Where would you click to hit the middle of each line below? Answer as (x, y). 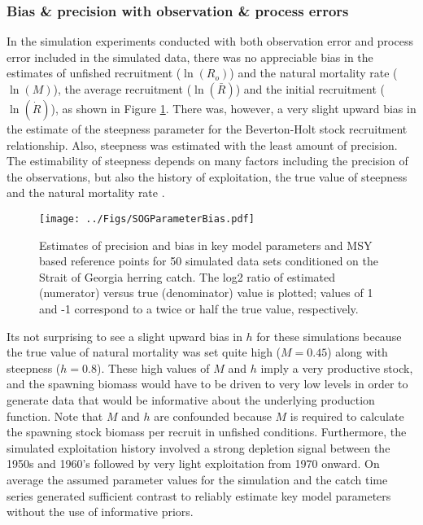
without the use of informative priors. (100, 512)
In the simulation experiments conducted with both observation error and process (210, 41)
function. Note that (55, 416)
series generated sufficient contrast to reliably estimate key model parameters (199, 495)
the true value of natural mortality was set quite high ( (144, 352)
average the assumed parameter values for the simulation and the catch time (197, 479)
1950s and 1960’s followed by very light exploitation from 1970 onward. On (193, 464)
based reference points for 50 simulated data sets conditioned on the (209, 261)
